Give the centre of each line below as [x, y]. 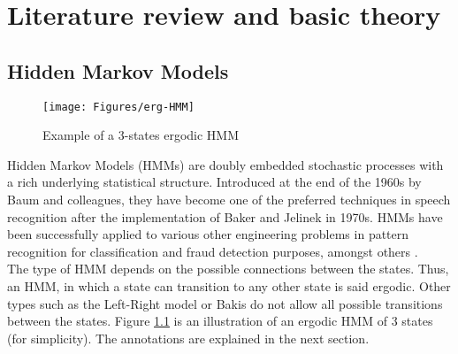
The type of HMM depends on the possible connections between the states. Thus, [228, 269]
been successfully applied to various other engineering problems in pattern [208, 234]
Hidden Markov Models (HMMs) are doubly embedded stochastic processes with [225, 164]
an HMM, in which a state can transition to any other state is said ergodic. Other [229, 285]
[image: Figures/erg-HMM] [118, 107]
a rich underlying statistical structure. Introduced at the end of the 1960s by [214, 182]
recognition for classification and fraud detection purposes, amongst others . [213, 251]
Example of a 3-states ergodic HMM [141, 135]
